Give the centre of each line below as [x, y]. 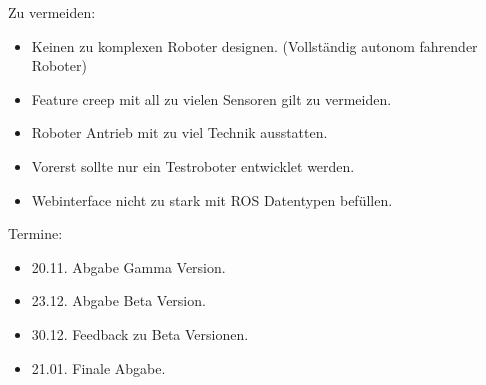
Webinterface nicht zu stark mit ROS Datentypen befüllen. [212, 199]
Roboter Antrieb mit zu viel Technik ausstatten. [179, 132]
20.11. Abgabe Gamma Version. [128, 266]
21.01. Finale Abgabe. [98, 367]
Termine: [35, 233]
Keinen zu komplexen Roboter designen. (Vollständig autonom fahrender [254, 45]
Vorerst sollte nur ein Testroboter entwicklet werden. [193, 165]
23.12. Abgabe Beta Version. [118, 300]
